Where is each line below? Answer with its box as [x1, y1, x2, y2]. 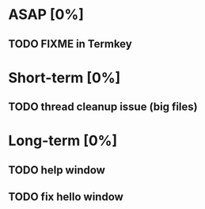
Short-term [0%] [8, 69, 121, 86]
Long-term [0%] [8, 132, 118, 150]
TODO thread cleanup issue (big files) [8, 101, 198, 114]
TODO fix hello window [8, 190, 124, 203]
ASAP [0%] [8, 6, 85, 24]
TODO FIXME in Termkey [8, 37, 132, 51]
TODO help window [8, 163, 105, 177]
